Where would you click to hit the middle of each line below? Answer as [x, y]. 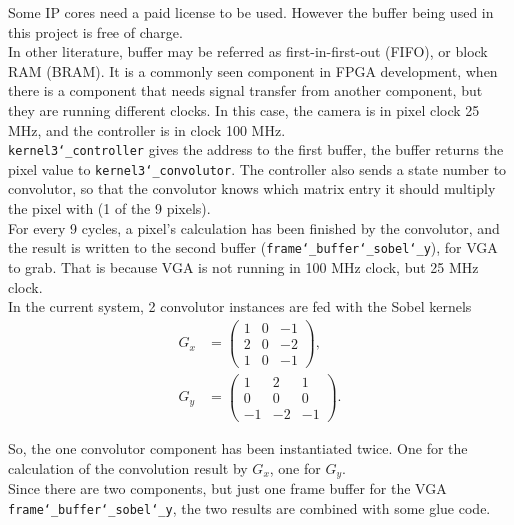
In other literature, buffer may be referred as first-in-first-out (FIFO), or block [248, 51]
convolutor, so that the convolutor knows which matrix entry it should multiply [252, 188]
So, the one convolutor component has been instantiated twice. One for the [238, 448]
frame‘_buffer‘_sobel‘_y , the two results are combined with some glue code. [249, 507]
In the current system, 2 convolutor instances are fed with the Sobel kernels [240, 306]
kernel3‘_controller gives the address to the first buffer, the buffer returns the [256, 149]
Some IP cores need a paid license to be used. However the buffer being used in [251, 12]
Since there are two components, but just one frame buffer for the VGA [227, 488]
